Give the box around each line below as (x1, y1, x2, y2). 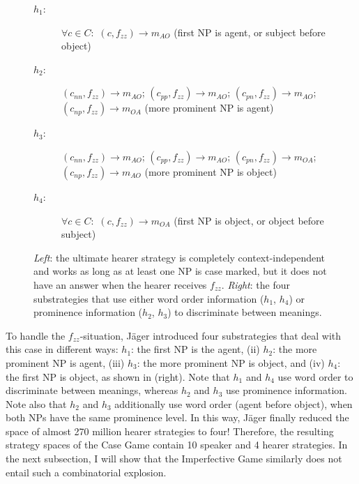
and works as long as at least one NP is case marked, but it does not (33, 264, 327, 278)
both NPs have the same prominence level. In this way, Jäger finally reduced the (6, 410, 349, 425)
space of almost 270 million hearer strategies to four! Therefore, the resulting (6, 423, 334, 438)
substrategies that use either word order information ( (33, 291, 264, 305)
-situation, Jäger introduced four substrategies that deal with (79, 328, 342, 342)
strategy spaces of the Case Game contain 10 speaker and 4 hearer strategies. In (6, 437, 348, 452)
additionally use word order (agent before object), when (114, 396, 353, 411)
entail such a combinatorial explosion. (6, 464, 167, 479)
